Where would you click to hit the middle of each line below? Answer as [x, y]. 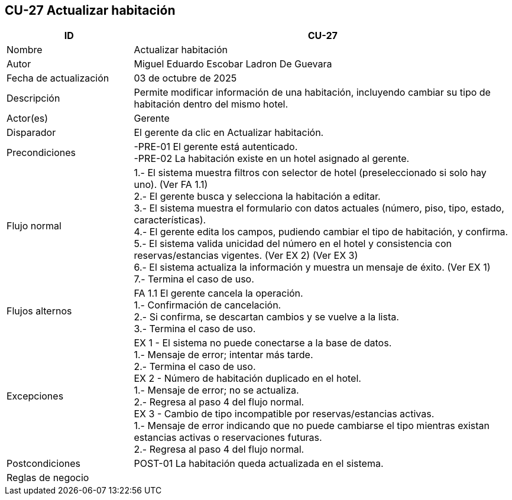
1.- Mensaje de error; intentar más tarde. [223, 355]
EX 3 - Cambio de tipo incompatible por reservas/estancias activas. [284, 414]
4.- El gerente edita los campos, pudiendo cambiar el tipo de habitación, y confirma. [321, 232]
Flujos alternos [39, 311]
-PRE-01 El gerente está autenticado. [216, 147]
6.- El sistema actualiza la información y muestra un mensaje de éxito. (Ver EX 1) [312, 267]
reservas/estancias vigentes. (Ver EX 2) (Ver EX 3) [246, 256]
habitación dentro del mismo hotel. [211, 104]
